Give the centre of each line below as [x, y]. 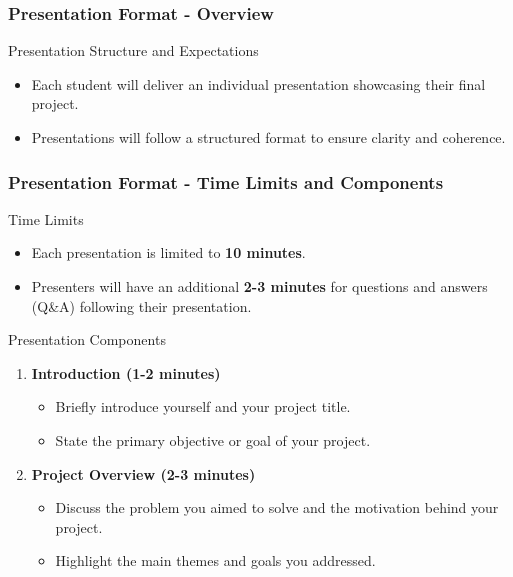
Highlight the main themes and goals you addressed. [215, 560]
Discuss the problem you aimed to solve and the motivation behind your [277, 507]
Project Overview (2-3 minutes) [143, 473]
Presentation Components [87, 339]
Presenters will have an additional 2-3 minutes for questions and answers [259, 286]
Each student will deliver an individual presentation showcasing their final [258, 83]
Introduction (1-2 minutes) [126, 372]
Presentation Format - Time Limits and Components [226, 181]
